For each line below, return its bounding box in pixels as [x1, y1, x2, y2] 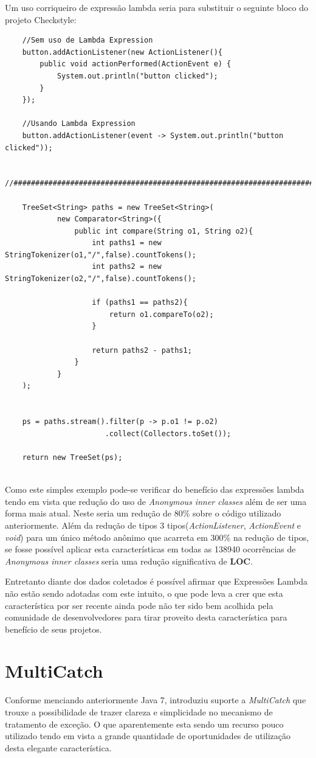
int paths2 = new [92, 262, 162, 271]
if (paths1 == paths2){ [92, 298, 188, 307]
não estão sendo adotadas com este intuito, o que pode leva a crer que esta [5, 586, 283, 599]
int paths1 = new [92, 238, 162, 248]
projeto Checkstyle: [5, 13, 77, 26]
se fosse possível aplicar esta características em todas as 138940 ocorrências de [5, 543, 296, 555]
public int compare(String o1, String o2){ [74, 226, 253, 235]
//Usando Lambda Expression [22, 119, 136, 128]
